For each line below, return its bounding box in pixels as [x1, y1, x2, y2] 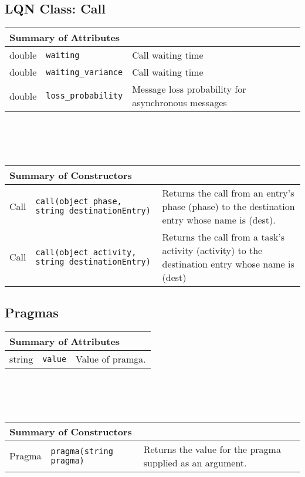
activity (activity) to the [162, 243, 263, 257]
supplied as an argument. [143, 455, 247, 469]
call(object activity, [35, 247, 137, 257]
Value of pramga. [76, 352, 146, 366]
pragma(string [50, 446, 113, 456]
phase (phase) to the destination [162, 199, 295, 213]
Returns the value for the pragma [143, 442, 281, 456]
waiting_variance [46, 67, 123, 77]
